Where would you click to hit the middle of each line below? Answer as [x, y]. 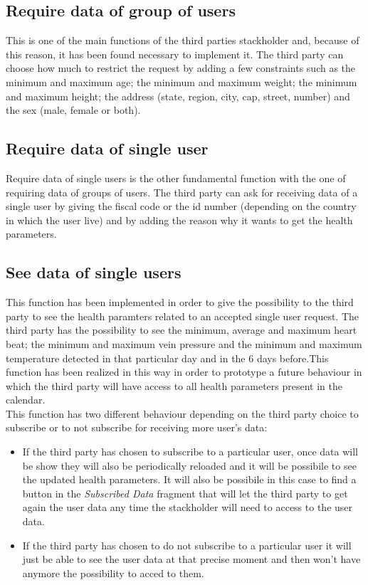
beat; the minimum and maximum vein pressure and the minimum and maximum [184, 343]
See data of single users [94, 272]
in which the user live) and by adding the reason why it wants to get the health [179, 220]
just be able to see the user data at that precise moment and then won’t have [191, 559]
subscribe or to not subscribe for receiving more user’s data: [137, 427]
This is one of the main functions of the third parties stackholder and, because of [183, 40]
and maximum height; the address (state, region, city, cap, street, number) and [178, 96]
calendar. [26, 400]
